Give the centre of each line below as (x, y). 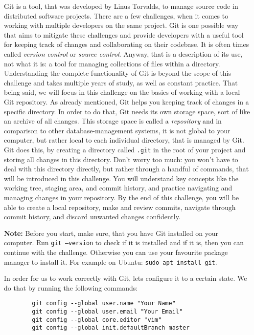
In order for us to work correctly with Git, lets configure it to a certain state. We (126, 278)
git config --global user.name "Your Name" (104, 304)
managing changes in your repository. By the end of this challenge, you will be (122, 197)
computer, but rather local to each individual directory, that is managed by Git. (124, 140)
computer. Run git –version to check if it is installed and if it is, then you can (124, 242)
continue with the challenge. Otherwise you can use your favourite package (116, 252)
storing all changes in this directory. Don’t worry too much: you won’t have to (121, 159)
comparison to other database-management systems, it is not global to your (117, 130)
